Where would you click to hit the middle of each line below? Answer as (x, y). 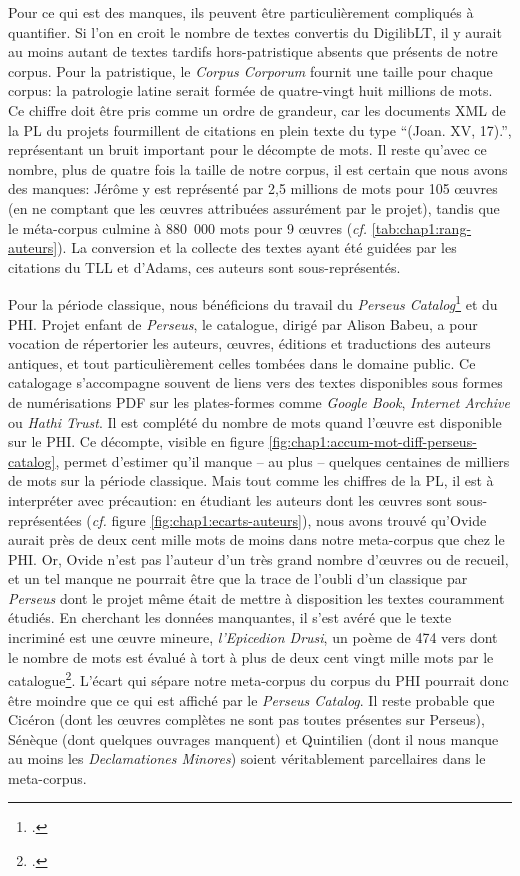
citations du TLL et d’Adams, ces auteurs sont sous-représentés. (204, 266)
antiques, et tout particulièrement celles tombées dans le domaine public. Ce (242, 362)
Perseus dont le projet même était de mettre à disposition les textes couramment (256, 597)
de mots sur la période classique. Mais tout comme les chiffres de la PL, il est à (251, 480)
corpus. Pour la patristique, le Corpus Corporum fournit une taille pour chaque (250, 70)
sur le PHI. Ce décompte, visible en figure (136, 441)
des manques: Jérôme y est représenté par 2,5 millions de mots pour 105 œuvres (253, 188)
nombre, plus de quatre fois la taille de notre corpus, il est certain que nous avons (258, 168)
